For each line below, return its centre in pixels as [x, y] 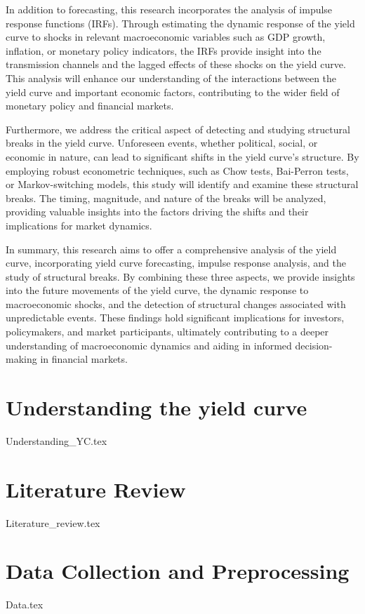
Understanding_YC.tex [57, 440]
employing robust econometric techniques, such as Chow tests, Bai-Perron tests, [177, 170]
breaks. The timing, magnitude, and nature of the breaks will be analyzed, [166, 198]
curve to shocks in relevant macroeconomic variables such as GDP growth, [166, 37]
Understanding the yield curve [157, 407]
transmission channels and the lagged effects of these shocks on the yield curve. [176, 64]
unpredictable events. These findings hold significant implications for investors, [175, 318]
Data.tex [25, 605]
